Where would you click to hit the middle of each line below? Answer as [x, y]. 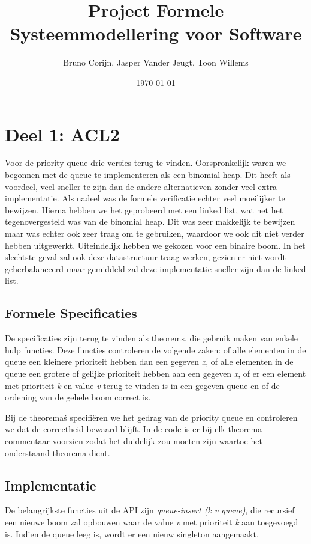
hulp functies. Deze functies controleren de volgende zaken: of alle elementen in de [155, 350]
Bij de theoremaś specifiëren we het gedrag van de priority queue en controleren [151, 417]
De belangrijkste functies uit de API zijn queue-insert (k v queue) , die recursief [150, 510]
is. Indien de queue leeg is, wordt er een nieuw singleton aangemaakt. [132, 533]
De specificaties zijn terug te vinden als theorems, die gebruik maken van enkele [152, 338]
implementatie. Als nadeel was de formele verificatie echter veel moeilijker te [145, 198]
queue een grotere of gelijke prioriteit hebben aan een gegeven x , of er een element [155, 373]
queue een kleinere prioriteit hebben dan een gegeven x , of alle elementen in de [149, 362]
